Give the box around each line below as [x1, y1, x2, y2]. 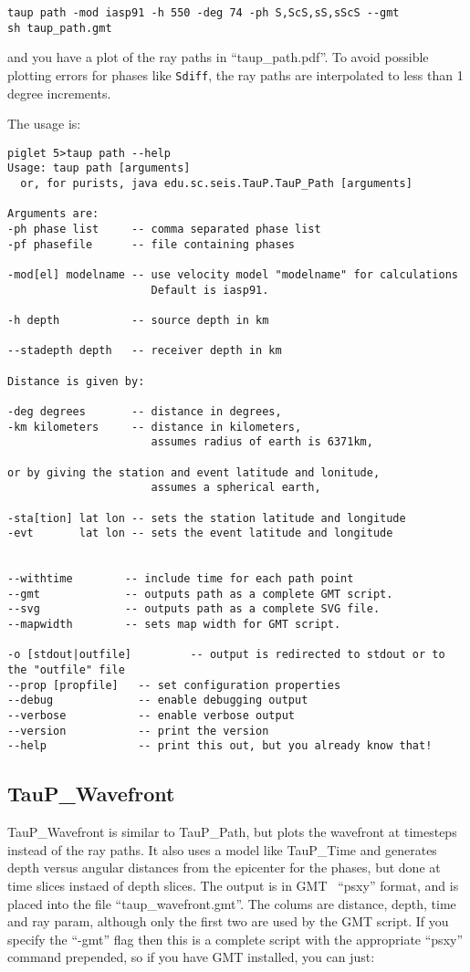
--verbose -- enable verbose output [7, 709, 295, 723]
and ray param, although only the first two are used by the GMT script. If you [7, 912, 449, 931]
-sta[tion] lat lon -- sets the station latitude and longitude [7, 511, 406, 525]
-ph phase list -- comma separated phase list [7, 223, 321, 236]
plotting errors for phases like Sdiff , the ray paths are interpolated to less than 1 [7, 65, 464, 84]
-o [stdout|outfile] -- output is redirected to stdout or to [7, 648, 445, 662]
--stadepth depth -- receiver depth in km [7, 344, 282, 358]
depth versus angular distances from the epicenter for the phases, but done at [7, 858, 441, 877]
